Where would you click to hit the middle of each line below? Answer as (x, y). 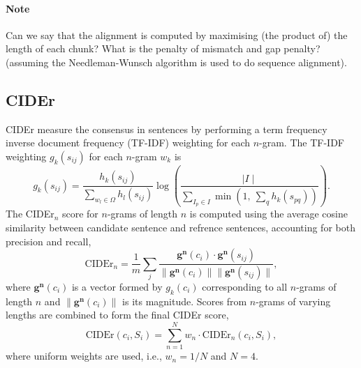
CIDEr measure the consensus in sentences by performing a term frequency (167, 129)
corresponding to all (245, 286)
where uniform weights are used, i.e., (84, 356)
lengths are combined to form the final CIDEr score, (117, 315)
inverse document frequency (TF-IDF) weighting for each (128, 143)
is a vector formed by (117, 286)
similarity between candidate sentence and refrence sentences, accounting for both (180, 227)
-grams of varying (293, 301)
